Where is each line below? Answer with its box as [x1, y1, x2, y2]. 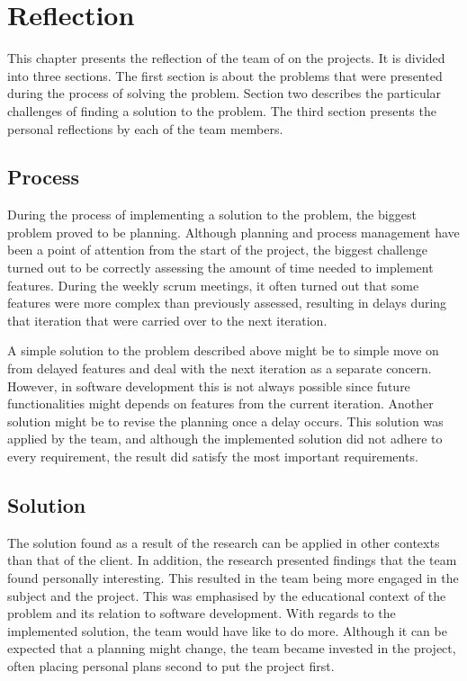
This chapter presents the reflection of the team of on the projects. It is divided [7, 49, 445, 67]
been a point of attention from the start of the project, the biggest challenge [7, 240, 427, 259]
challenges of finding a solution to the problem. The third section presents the [7, 101, 436, 120]
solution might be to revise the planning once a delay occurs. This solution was [7, 411, 444, 430]
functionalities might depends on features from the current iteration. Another [7, 394, 434, 413]
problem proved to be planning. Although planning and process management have [7, 222, 460, 241]
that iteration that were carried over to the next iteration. [7, 310, 328, 329]
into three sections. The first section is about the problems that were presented [7, 66, 443, 85]
